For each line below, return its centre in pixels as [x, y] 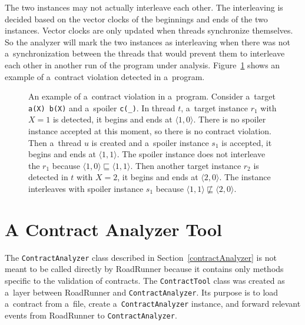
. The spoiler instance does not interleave [191, 154]
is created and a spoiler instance [150, 142]
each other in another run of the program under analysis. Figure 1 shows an [142, 64]
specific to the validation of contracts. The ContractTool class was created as [145, 280]
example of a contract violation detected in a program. [105, 76]
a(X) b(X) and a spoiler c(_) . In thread [102, 107]
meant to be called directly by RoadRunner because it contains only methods [144, 269]
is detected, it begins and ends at [112, 119]
